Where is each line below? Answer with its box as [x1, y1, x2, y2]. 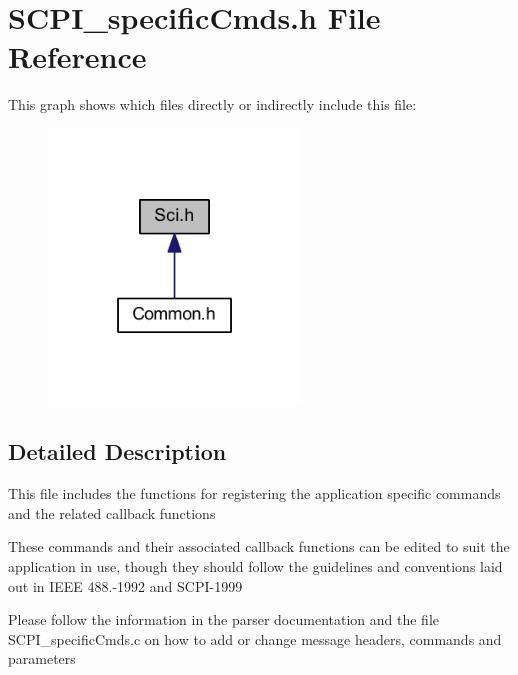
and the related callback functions [8, 502, 216, 523]
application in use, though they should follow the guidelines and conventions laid [8, 555, 503, 576]
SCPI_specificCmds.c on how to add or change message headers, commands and [8, 628, 502, 649]
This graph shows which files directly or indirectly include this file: [8, 94, 417, 115]
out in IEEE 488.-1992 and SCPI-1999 [8, 575, 243, 596]
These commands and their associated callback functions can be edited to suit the [8, 536, 510, 557]
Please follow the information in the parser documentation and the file [8, 609, 439, 630]
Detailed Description [8, 436, 227, 467]
